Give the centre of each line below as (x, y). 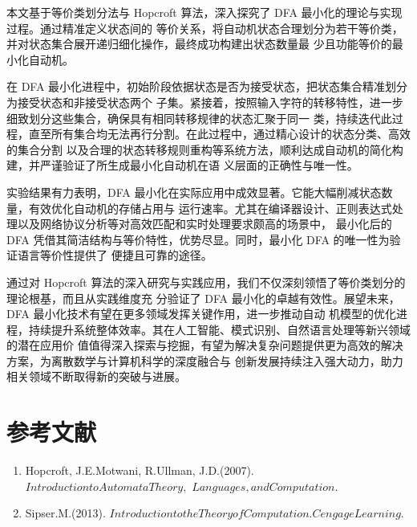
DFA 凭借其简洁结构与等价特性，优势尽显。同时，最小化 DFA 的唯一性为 (198, 239)
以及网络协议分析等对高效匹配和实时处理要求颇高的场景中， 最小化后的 (204, 224)
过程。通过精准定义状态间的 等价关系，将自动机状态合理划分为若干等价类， (205, 28)
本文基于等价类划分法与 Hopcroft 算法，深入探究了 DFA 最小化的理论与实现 (204, 12)
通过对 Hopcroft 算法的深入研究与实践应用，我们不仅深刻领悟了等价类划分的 (206, 282)
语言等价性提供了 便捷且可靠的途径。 (115, 255)
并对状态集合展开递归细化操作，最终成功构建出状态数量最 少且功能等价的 (199, 44)
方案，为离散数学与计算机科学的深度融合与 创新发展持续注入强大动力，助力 (205, 360)
